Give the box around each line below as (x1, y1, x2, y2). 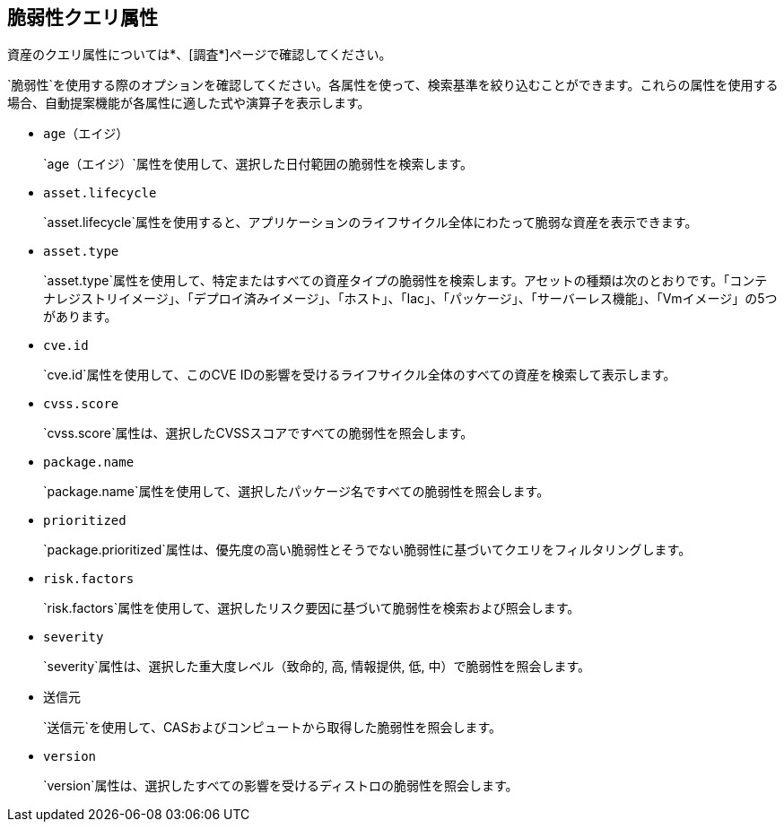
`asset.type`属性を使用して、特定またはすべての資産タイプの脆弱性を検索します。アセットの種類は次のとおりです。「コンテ (43, 273, 768, 289)
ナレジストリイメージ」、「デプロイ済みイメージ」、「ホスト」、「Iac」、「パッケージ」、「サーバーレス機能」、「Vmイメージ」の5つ (43, 291, 778, 307)
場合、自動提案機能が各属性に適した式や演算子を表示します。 (7, 95, 370, 111)
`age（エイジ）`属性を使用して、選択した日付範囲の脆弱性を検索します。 (43, 156, 474, 172)
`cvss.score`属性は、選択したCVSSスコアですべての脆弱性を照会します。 (43, 425, 474, 441)
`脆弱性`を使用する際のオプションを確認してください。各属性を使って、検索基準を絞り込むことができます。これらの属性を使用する (7, 77, 779, 93)
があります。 (43, 309, 118, 325)
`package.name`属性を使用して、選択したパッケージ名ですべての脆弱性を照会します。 (43, 484, 550, 500)
